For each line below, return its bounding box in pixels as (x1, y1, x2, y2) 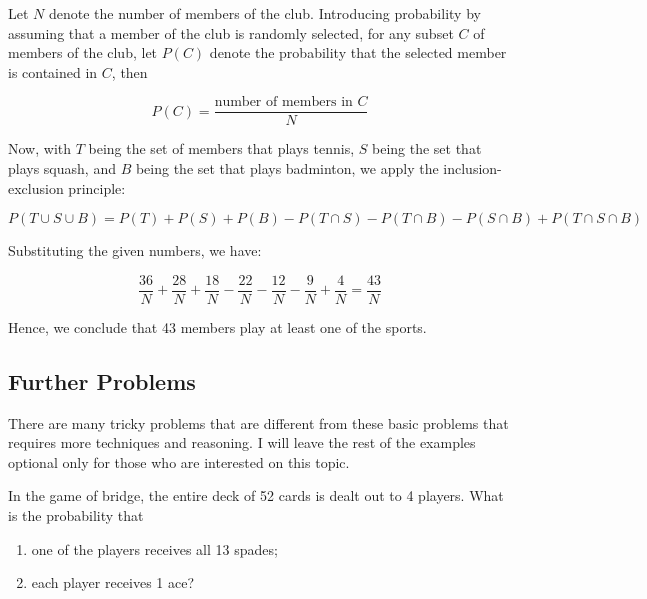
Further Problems (8, 365, 196, 396)
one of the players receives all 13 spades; (31, 538, 278, 559)
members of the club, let (8, 42, 158, 63)
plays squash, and (8, 158, 116, 179)
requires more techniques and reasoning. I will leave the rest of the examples (8, 432, 476, 453)
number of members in (214, 95, 353, 110)
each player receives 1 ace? (31, 572, 195, 593)
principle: (68, 177, 126, 198)
